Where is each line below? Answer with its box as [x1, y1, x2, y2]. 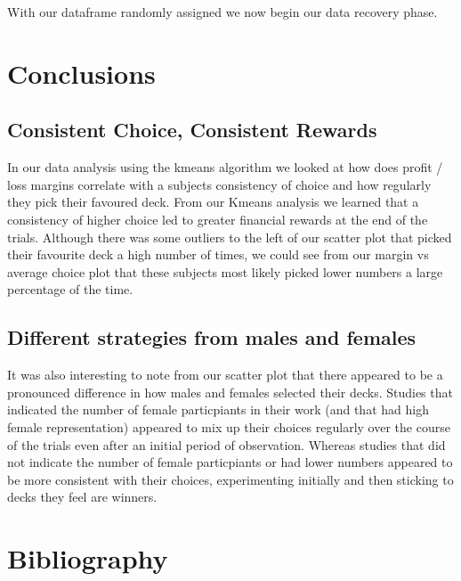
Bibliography [7, 540, 168, 577]
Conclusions [7, 54, 156, 91]
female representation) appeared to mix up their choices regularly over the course [7, 417, 450, 436]
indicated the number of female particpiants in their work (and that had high [7, 400, 429, 419]
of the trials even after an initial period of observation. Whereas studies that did [7, 435, 446, 454]
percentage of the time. [7, 280, 133, 299]
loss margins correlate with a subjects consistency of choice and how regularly [7, 175, 432, 193]
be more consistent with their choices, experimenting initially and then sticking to [7, 470, 454, 488]
